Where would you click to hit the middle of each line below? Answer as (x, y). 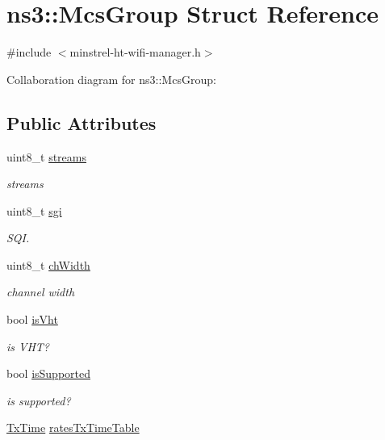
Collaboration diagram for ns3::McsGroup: (111, 79)
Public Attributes (82, 122)
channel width (41, 292)
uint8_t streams (46, 156)
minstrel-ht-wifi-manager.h (135, 52)
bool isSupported (48, 373)
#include (29, 52)
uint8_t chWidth (48, 264)
